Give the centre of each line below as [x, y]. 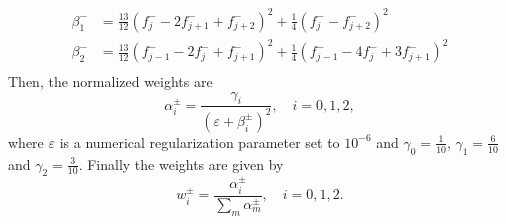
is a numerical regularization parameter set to [199, 141]
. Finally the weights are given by [181, 163]
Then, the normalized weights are [110, 81]
